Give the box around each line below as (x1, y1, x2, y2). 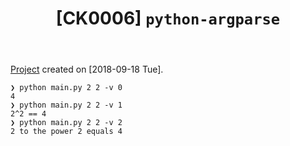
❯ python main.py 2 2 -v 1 (10, 100, 123, 111)
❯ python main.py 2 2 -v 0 (10, 83, 123, 93)
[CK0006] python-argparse (55, 7, 281, 30)
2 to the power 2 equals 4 (10, 127, 123, 137)
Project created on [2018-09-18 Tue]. (10, 63, 164, 76)
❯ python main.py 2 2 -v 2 (10, 118, 123, 128)
